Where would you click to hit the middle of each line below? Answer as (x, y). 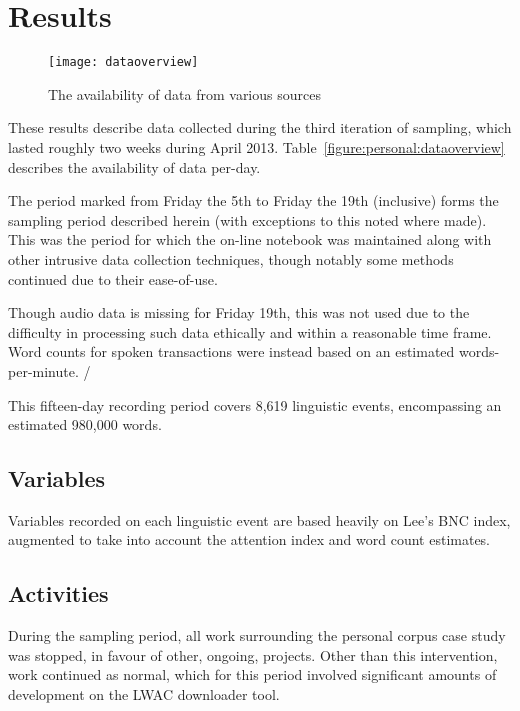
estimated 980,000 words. (85, 424)
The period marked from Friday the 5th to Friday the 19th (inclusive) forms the (253, 200)
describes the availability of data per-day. (134, 166)
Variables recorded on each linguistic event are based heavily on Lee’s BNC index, (259, 519)
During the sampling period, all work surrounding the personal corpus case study (257, 635)
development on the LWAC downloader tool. (144, 694)
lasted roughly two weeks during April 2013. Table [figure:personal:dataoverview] (256, 146)
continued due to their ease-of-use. (113, 278)
